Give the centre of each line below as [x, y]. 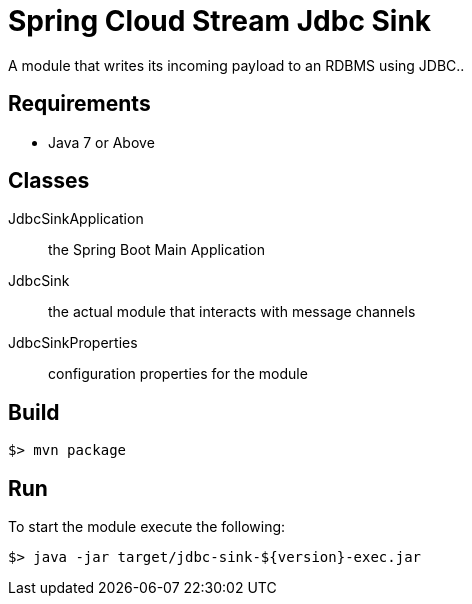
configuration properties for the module [178, 374]
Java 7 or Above [101, 142]
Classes [49, 181]
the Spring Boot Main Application [156, 250]
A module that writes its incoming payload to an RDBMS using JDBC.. [236, 65]
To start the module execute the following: [147, 527]
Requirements [79, 104]
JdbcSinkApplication [76, 219]
